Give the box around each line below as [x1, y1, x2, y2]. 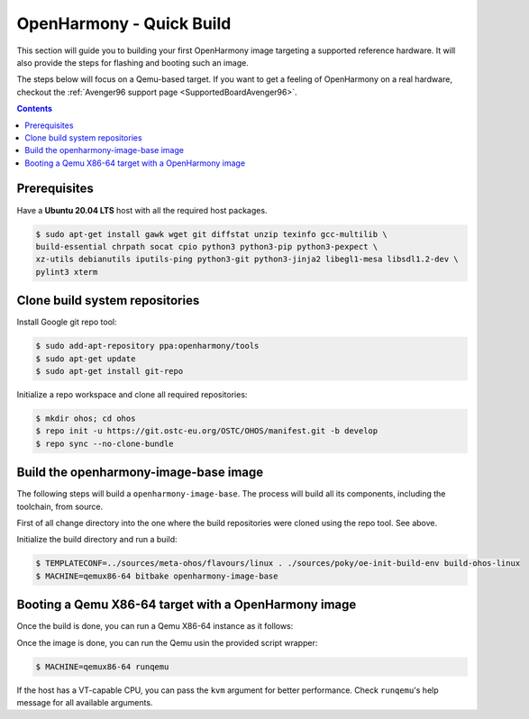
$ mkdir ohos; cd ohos [35, 413, 136, 423]
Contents [16, 104, 53, 114]
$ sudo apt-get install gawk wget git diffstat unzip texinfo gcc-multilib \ [35, 229, 388, 239]
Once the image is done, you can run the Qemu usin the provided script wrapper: [16, 637, 318, 648]
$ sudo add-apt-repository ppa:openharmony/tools [35, 341, 260, 351]
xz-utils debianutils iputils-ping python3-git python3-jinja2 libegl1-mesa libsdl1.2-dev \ [35, 254, 459, 265]
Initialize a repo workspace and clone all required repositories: [16, 388, 248, 400]
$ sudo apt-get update [35, 353, 136, 364]
